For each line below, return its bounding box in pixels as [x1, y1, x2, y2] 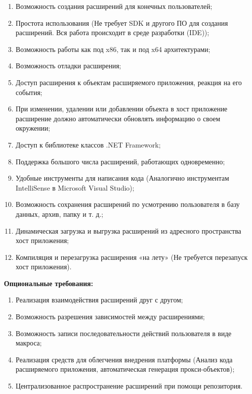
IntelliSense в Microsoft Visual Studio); [15, 182, 134, 193]
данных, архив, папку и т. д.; [15, 208, 103, 219]
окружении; [15, 123, 50, 133]
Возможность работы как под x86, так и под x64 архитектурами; [15, 44, 210, 54]
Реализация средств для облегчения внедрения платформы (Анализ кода [15, 354, 233, 364]
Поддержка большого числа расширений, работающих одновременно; [15, 156, 225, 166]
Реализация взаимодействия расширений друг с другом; [15, 295, 183, 305]
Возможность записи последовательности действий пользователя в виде [15, 328, 232, 338]
